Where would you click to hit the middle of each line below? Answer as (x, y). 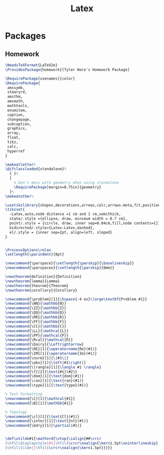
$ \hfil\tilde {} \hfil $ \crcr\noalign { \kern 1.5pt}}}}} (59, 448)
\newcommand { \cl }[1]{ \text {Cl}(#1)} (42, 416)
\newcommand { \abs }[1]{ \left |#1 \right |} (46, 362)
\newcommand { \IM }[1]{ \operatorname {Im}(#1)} (51, 353)
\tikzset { (15, 210)
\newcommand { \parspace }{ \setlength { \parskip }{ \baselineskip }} (70, 263)
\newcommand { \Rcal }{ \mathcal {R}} (39, 340)
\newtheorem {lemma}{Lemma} (32, 281)
